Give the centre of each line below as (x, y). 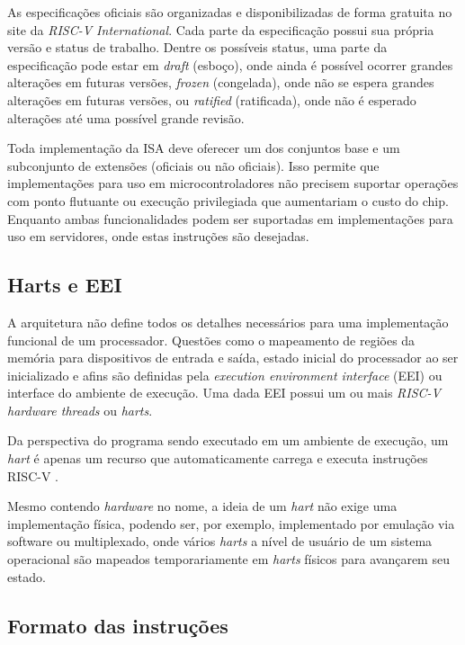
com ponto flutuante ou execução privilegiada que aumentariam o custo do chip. (228, 200)
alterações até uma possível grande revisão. (126, 117)
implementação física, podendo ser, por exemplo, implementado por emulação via (231, 523)
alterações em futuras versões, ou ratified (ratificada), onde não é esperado (212, 99)
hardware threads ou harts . (80, 410)
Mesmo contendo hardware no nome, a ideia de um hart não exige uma (202, 506)
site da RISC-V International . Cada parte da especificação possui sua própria (221, 29)
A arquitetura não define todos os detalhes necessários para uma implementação (228, 322)
